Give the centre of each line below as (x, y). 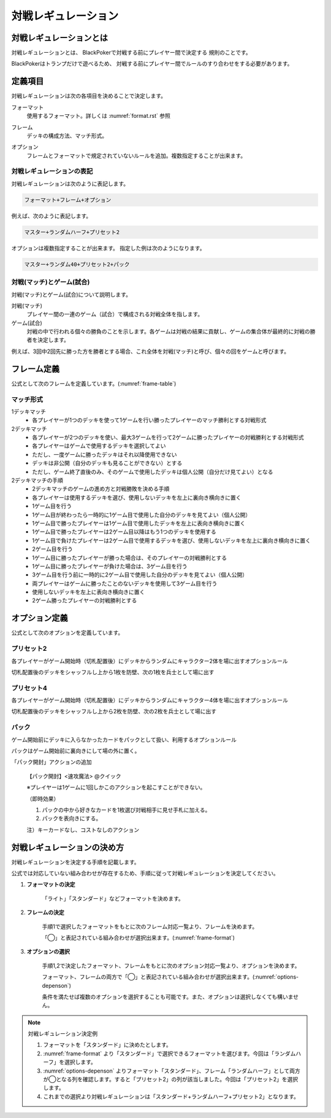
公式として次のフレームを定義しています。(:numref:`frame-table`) (94, 383)
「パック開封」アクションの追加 (51, 762)
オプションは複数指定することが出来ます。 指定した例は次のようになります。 (108, 248)
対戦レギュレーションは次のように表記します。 (70, 184)
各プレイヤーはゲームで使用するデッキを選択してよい (99, 446)
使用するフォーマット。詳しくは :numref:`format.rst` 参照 (99, 116)
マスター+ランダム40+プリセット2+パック (77, 264)
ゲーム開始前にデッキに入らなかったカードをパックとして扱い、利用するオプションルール (124, 739)
